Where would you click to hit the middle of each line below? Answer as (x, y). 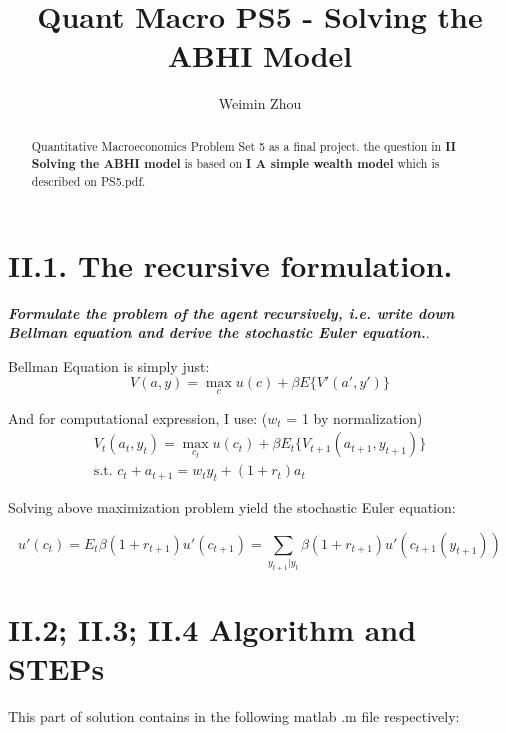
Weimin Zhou (260, 103)
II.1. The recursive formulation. (230, 264)
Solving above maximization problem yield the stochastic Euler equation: (232, 507)
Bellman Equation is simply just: (109, 365)
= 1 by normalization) (354, 417)
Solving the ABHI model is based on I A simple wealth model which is (235, 164)
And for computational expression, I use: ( (138, 417)
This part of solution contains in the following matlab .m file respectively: (234, 716)
